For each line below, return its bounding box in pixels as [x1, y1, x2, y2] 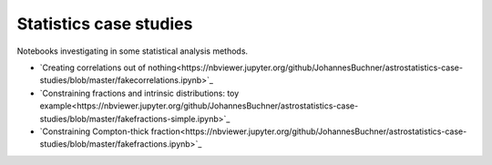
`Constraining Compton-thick [39, 126, 149, 137]
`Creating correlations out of [39, 62, 146, 73]
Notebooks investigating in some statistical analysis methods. [16, 46, 249, 57]
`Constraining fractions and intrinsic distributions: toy [39, 88, 240, 98]
